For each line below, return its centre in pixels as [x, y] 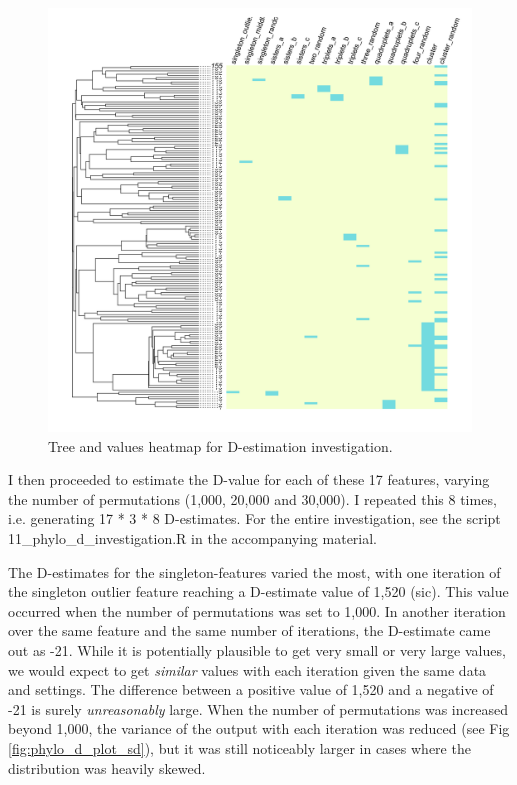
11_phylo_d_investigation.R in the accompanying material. [193, 537]
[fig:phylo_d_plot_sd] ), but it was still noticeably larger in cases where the [239, 747]
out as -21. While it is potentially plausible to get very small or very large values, [257, 649]
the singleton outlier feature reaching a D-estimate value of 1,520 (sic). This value [258, 591]
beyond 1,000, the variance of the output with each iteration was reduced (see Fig [259, 728]
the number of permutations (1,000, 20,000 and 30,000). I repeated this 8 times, [252, 498]
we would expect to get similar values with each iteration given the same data [247, 669]
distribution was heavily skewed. [107, 767]
